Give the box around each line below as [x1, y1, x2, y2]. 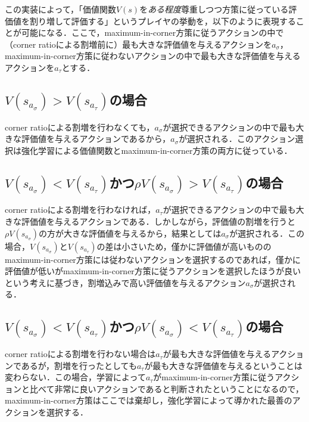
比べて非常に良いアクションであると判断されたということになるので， [29, 382, 304, 395]
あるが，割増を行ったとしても [21, 359, 137, 371]
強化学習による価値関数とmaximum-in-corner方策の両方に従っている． [21, 144, 292, 156]
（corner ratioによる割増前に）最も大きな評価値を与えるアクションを [5, 38, 272, 50]
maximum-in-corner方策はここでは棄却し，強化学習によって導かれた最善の [5, 394, 292, 407]
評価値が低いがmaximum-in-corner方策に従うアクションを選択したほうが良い [5, 265, 301, 277]
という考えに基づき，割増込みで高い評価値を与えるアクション [5, 276, 246, 288]
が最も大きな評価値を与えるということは [144, 359, 302, 371]
